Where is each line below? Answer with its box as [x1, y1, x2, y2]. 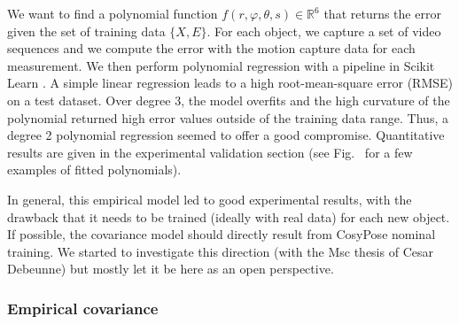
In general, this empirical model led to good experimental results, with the [7, 189, 412, 208]
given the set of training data [7, 21, 166, 40]
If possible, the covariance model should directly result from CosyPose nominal [7, 225, 436, 243]
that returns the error [323, 4, 441, 22]
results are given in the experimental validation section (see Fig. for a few [7, 143, 413, 161]
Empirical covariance [7, 297, 159, 319]
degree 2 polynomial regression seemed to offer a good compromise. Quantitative [7, 126, 445, 144]
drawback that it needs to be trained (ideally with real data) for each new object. [7, 207, 450, 226]
